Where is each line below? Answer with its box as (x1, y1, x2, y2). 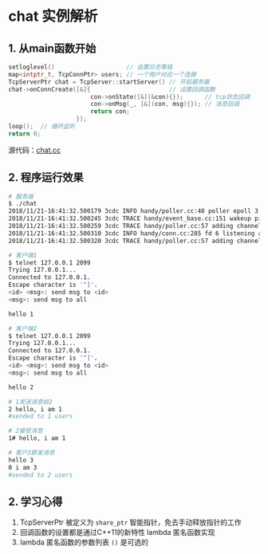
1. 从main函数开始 (8, 41, 97, 55)
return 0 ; (8, 129, 41, 138)
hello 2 (8, 383, 34, 391)
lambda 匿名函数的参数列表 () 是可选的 (19, 537, 149, 547)
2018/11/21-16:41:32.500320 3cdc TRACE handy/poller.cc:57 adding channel (8, 237, 262, 245)
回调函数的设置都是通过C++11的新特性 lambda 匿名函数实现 (19, 528, 215, 537)
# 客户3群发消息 (8, 449, 55, 457)
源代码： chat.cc (8, 145, 61, 155)
